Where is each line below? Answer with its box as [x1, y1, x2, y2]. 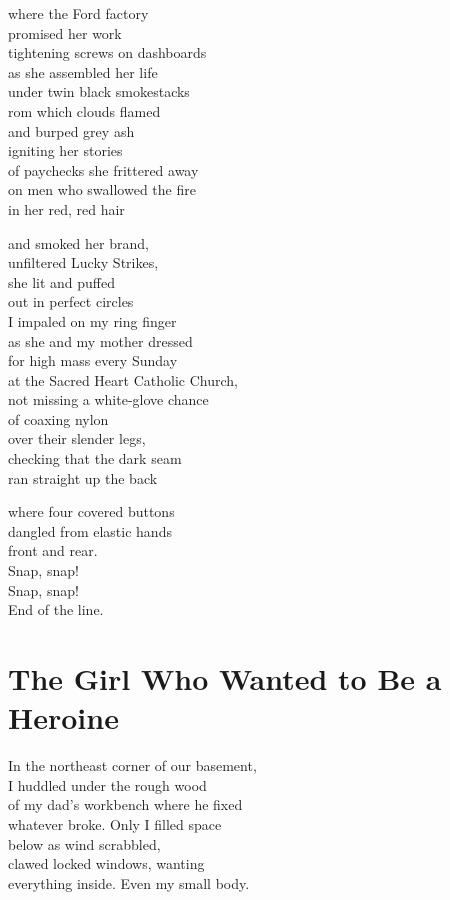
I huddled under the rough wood [8, 774, 207, 795]
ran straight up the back [8, 467, 158, 488]
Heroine [8, 697, 119, 738]
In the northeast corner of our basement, [8, 755, 257, 776]
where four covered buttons [8, 501, 175, 522]
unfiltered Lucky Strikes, [8, 252, 159, 273]
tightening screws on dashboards [8, 42, 207, 63]
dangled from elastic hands [8, 520, 172, 541]
